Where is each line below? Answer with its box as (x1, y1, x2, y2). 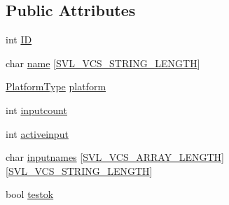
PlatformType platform (6, 79, 106, 94)
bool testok (6, 187, 54, 202)
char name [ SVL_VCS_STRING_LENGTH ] (6, 55, 200, 70)
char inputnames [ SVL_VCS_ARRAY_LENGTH (6, 150, 222, 164)
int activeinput (6, 126, 69, 141)
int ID (6, 32, 32, 47)
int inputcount (6, 102, 67, 117)
